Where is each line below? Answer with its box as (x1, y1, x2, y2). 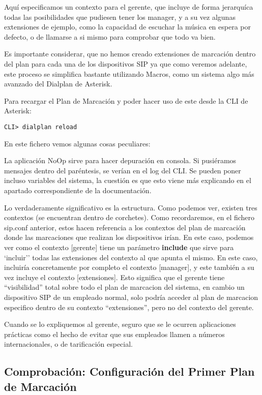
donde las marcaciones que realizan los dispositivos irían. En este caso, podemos (4, 232, 254, 242)
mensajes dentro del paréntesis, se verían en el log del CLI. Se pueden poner (4, 165, 241, 175)
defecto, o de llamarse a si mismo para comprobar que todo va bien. (4, 31, 216, 42)
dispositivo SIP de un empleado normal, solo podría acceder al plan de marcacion (4, 291, 258, 302)
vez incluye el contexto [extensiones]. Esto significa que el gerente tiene (4, 271, 225, 282)
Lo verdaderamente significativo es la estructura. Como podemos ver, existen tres (4, 202, 257, 212)
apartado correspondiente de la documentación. (4, 185, 152, 195)
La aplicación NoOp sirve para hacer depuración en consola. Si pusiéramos (4, 155, 237, 166)
